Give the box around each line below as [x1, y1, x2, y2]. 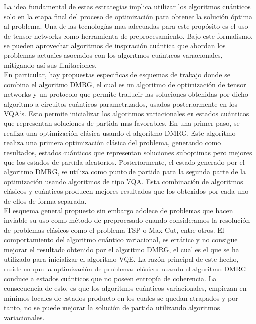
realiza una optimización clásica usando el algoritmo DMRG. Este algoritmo [4, 127, 236, 138]
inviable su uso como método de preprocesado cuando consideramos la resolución [4, 215, 250, 225]
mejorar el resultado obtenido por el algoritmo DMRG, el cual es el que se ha [4, 244, 239, 254]
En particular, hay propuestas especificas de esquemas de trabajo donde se [4, 69, 230, 80]
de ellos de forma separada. [4, 195, 87, 206]
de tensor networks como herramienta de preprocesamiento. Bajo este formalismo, [4, 30, 253, 41]
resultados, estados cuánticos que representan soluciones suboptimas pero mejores [4, 147, 252, 157]
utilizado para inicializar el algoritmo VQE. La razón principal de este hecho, [4, 254, 239, 264]
